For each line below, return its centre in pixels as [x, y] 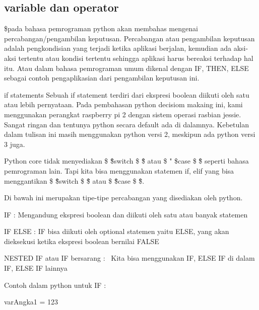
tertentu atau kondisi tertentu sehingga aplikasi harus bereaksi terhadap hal [136, 58]
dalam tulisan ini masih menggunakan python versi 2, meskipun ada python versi [130, 134]
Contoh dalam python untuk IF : [55, 285]
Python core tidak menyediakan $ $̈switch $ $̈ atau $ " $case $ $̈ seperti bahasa [126, 161]
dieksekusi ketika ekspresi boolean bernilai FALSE [82, 241]
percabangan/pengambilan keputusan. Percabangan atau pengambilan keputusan [129, 38]
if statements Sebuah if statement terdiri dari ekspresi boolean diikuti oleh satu [127, 94]
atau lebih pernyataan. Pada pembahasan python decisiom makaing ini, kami [123, 104]
